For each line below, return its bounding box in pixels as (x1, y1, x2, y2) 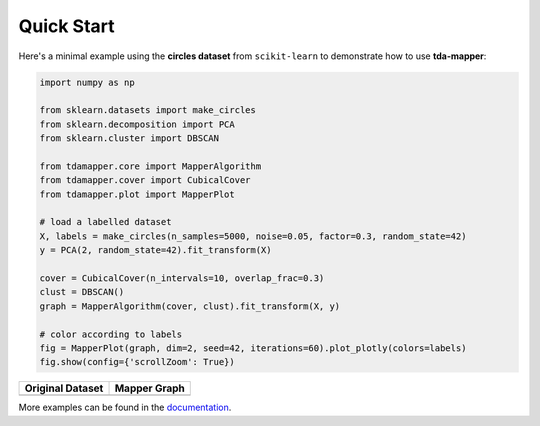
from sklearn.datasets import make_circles (39, 105, 257, 116)
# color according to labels (39, 328, 183, 340)
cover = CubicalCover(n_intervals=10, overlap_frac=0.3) (39, 273, 325, 284)
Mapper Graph (114, 381, 185, 395)
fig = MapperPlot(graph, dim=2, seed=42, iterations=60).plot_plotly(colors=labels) (39, 342, 467, 354)
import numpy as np (39, 76, 135, 88)
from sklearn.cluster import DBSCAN (39, 133, 220, 144)
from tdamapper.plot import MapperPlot (39, 188, 235, 200)
